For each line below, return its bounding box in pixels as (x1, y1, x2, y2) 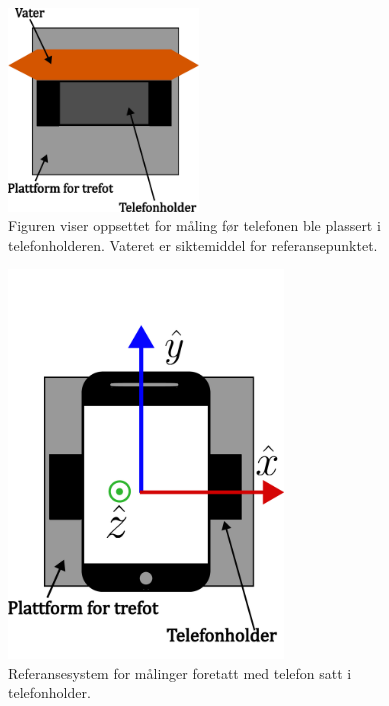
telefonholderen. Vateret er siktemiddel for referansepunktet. (8, 234, 378, 255)
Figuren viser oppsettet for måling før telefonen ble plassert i (8, 215, 381, 236)
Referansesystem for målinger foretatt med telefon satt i (8, 662, 352, 683)
